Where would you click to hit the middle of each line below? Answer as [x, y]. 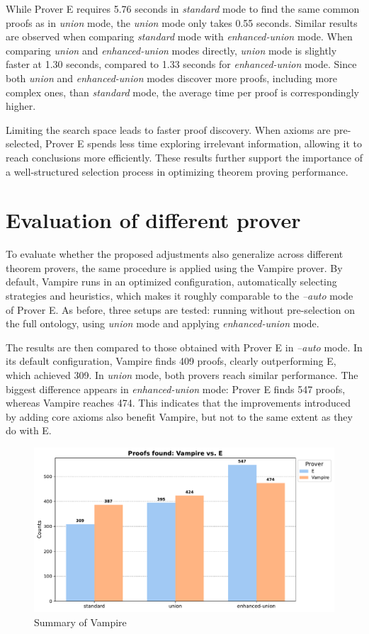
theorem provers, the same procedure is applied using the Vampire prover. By [174, 267]
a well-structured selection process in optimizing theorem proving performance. [177, 171]
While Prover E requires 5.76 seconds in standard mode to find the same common [183, 9]
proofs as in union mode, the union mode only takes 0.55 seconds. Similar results [182, 22]
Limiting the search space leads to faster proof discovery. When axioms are [168, 129]
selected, [24, 143]
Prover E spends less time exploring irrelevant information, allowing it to [204, 143]
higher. [21, 106]
